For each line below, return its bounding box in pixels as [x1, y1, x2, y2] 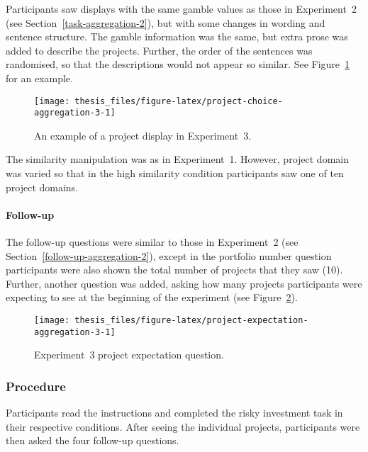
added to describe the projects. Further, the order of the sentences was [6, 43, 313, 57]
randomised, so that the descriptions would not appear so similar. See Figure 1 [6, 57, 350, 72]
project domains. [6, 179, 79, 194]
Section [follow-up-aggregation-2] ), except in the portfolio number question [6, 248, 332, 263]
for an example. [6, 70, 73, 85]
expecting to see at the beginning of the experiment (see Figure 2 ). [6, 290, 298, 305]
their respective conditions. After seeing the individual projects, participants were [6, 419, 360, 434]
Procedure [6, 377, 66, 395]
